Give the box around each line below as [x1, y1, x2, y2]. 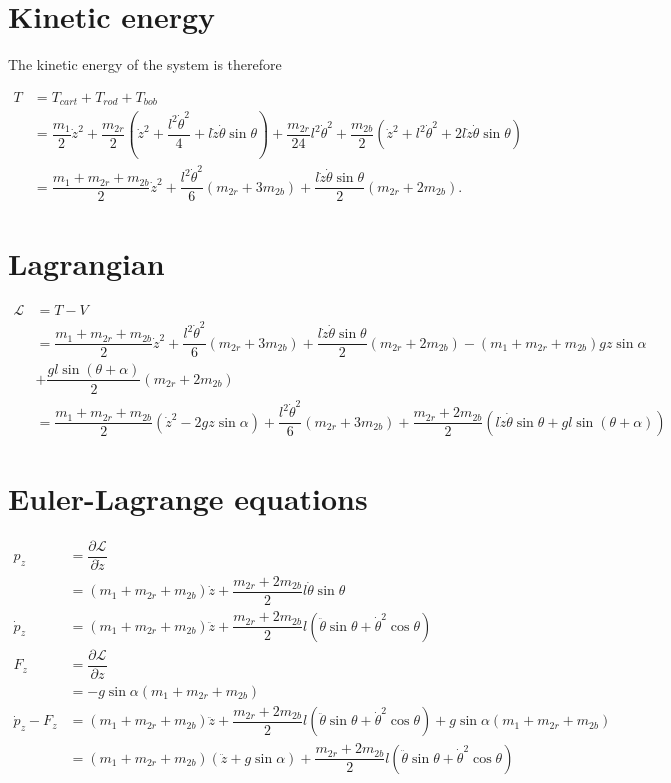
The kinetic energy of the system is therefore [8, 54, 282, 75]
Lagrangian [8, 242, 165, 283]
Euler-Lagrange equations [8, 477, 368, 518]
